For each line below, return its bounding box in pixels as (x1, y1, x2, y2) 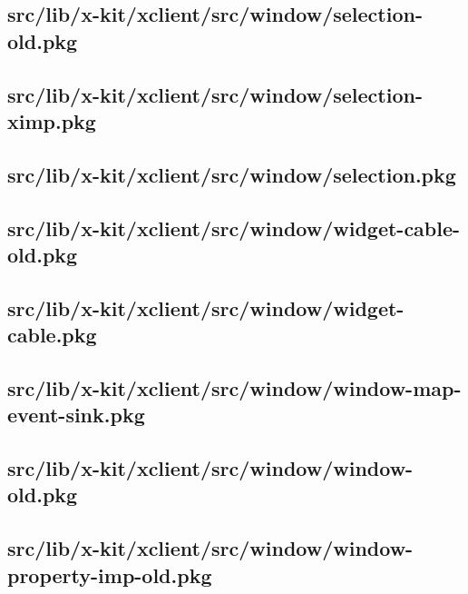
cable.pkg (7, 321, 97, 349)
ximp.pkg (7, 106, 96, 134)
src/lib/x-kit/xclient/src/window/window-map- (7, 373, 462, 401)
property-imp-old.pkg (7, 560, 212, 589)
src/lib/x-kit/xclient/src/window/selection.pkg (7, 160, 456, 188)
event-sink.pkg (7, 401, 145, 429)
